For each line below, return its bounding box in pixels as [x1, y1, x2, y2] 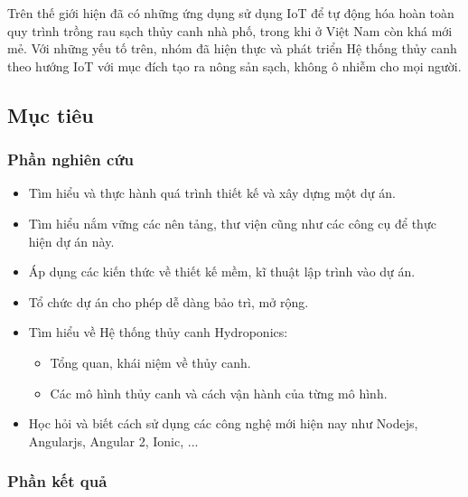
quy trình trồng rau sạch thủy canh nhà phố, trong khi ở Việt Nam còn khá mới [7, 21, 453, 40]
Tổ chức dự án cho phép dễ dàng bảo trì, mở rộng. [28, 292, 309, 311]
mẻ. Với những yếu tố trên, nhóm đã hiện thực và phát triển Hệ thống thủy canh [7, 39, 457, 58]
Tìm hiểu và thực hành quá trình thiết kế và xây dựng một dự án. [28, 183, 396, 202]
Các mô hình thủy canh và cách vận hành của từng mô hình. [50, 383, 388, 402]
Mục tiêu [7, 100, 94, 128]
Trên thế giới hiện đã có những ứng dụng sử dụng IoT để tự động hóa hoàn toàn [7, 4, 454, 22]
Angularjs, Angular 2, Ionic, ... [28, 431, 199, 450]
